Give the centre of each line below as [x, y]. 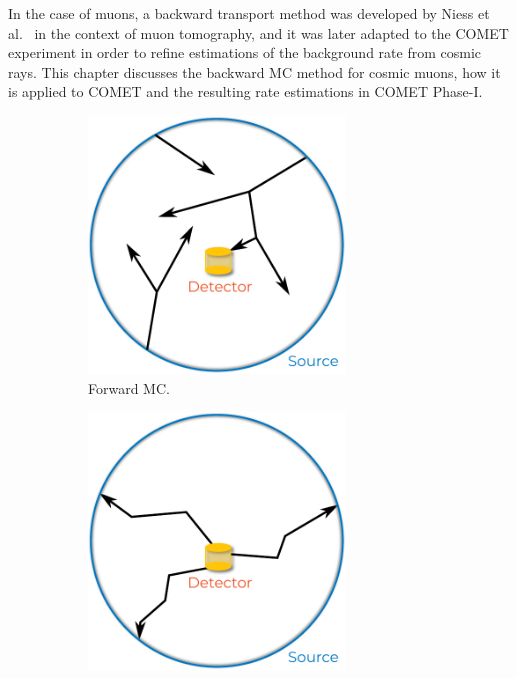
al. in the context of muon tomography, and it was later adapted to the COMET [258, 32]
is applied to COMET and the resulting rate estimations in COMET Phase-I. [245, 91]
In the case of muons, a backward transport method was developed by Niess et [249, 13]
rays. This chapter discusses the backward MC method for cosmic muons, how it [254, 71]
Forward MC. [129, 387]
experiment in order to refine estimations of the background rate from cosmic [244, 52]
